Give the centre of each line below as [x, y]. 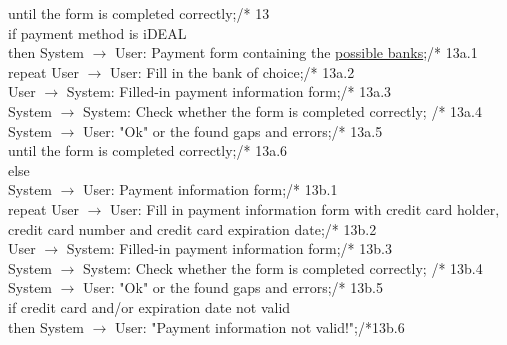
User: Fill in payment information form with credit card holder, [304, 208]
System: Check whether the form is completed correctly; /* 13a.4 [282, 110]
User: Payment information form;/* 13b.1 [210, 189]
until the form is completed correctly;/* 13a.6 [148, 150]
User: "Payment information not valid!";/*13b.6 [259, 326]
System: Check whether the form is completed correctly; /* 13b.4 [283, 267]
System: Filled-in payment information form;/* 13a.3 [229, 91]
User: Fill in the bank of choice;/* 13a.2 [232, 71]
